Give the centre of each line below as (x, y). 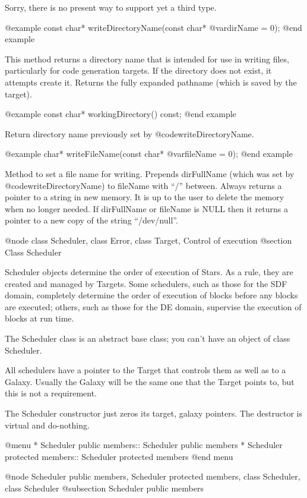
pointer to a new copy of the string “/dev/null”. (91, 220)
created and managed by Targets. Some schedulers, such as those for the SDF (146, 283)
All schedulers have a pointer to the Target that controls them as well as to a (145, 370)
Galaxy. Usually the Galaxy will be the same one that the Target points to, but (150, 381)
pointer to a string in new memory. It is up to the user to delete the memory (145, 197)
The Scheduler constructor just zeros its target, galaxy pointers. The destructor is (153, 413)
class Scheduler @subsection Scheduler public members (104, 488)
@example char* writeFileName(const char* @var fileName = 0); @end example (149, 154)
